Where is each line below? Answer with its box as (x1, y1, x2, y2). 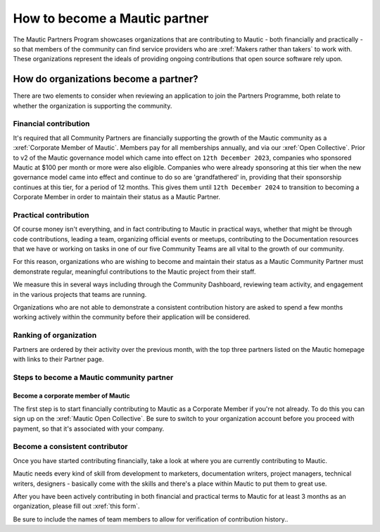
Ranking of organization (13, 331, 97, 341)
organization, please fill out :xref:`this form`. (13, 502, 140, 510)
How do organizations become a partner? (13, 73, 198, 85)
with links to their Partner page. (13, 355, 104, 363)
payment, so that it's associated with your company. (13, 424, 165, 433)
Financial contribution (13, 119, 90, 129)
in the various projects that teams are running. (13, 290, 147, 298)
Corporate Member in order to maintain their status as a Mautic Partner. (13, 193, 221, 201)
